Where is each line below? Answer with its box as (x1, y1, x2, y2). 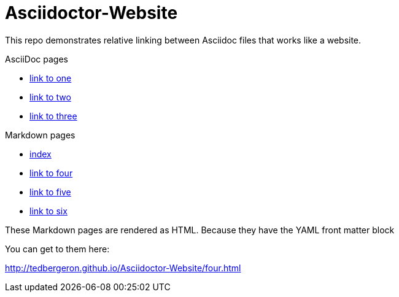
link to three (29, 110, 77, 121)
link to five (29, 186, 71, 197)
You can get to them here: (5, 243, 110, 254)
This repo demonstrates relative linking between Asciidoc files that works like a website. (5, 34, 362, 45)
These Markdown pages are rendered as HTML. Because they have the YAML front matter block (5, 224, 395, 235)
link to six (29, 205, 68, 216)
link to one (29, 72, 72, 83)
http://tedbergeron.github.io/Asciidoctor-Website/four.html (5, 262, 241, 273)
